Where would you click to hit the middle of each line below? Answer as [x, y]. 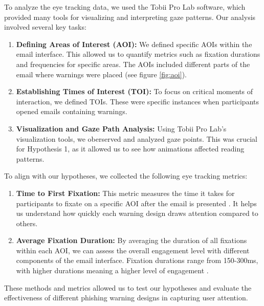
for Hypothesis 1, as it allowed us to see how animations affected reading [130, 149]
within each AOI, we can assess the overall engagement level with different [133, 250]
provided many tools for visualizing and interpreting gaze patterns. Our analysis [130, 17]
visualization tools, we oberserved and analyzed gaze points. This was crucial [137, 138]
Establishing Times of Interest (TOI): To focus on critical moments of [135, 91]
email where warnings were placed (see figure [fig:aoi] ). [101, 74]
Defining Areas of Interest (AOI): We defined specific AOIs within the [134, 44]
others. [27, 223]
